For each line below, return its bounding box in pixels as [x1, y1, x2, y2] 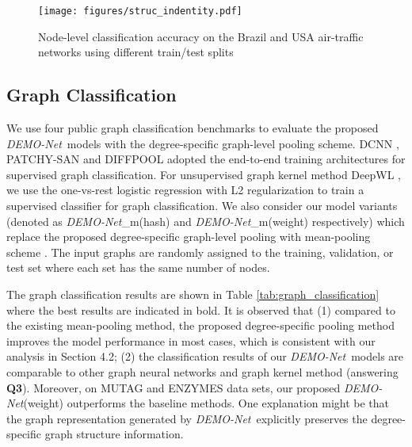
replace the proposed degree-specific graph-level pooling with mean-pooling [6, 228, 371, 245]
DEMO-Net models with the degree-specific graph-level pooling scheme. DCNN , [6, 135, 399, 151]
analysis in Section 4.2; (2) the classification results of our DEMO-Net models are [6, 348, 404, 365]
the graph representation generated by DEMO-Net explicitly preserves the [6, 410, 368, 426]
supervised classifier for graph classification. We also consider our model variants [6, 197, 398, 214]
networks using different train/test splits [38, 44, 234, 60]
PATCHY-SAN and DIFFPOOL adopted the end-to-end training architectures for [6, 151, 406, 167]
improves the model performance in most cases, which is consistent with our [6, 332, 376, 349]
